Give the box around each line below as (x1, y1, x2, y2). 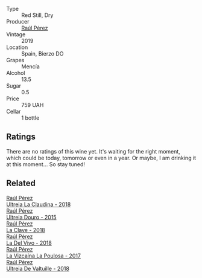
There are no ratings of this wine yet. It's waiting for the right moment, (6, 147, 181, 155)
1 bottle (21, 114, 40, 121)
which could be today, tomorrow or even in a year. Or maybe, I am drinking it (6, 154, 197, 161)
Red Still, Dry (21, 11, 54, 19)
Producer (6, 18, 30, 25)
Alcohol (6, 69, 25, 76)
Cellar (6, 108, 21, 115)
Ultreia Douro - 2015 (6, 213, 57, 221)
